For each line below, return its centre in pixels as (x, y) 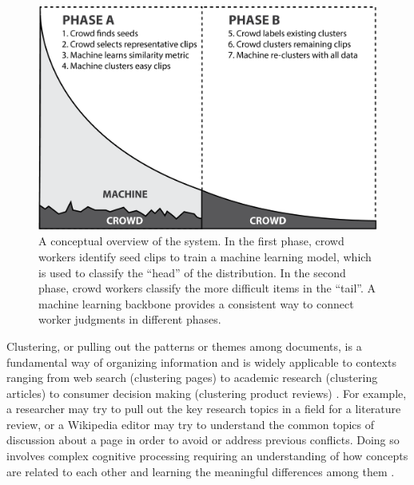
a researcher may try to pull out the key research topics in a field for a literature (204, 409)
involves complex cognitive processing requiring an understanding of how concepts (207, 456)
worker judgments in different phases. (130, 319)
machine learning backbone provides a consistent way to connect (196, 303)
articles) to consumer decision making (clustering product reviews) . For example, (207, 393)
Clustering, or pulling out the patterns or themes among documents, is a (184, 346)
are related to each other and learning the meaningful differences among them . (201, 471)
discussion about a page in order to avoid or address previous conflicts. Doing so (203, 440)
